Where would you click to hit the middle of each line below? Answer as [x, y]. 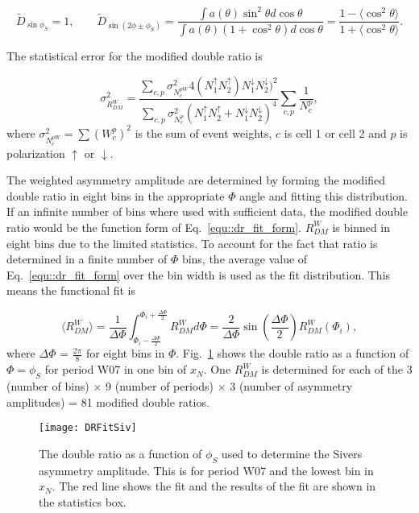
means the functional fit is [71, 290]
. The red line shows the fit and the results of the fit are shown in [214, 486]
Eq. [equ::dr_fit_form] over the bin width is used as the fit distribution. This [199, 274]
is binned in [361, 227]
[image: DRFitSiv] [88, 428]
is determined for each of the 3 [337, 369]
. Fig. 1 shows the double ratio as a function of [292, 353]
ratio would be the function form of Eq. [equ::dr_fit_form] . [154, 227]
